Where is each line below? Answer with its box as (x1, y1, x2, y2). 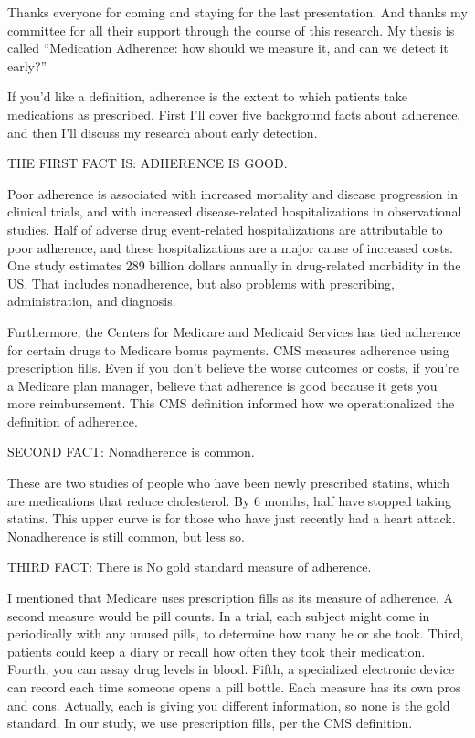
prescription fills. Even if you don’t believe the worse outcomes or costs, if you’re (7, 358, 459, 377)
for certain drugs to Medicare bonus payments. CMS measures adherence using (7, 340, 449, 359)
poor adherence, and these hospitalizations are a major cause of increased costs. (7, 237, 453, 257)
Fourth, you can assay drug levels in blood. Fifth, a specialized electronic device (7, 659, 455, 679)
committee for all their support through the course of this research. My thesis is (7, 20, 455, 39)
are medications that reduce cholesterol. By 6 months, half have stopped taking (7, 490, 451, 510)
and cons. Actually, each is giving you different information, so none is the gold (7, 695, 450, 714)
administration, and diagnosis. (7, 291, 176, 311)
